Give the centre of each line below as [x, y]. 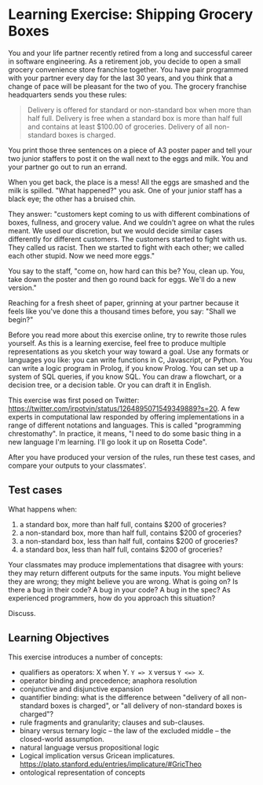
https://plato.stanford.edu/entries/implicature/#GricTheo [110, 764]
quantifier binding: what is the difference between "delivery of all [124, 697]
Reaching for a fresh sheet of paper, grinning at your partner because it [124, 303]
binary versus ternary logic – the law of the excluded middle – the [125, 730]
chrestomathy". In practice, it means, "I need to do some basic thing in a [125, 433]
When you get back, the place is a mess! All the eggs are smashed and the [129, 182]
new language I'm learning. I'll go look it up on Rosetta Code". [108, 442]
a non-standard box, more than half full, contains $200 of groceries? [130, 533]
